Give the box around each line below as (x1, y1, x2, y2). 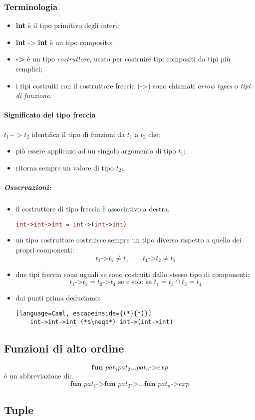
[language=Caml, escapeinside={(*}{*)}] (15, 310, 152, 317)
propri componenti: (15, 244, 74, 254)
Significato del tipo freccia (4, 109, 96, 120)
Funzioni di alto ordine (4, 340, 124, 355)
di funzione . (15, 90, 52, 100)
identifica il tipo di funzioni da (31, 128, 125, 139)
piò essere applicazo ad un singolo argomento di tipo (15, 145, 176, 156)
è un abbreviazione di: (4, 370, 72, 381)
